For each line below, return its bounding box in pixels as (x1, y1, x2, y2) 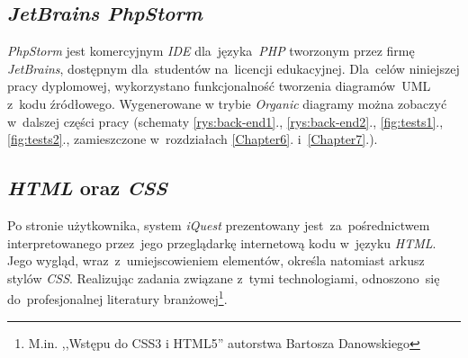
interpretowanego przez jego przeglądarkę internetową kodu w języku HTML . (7, 233, 436, 252)
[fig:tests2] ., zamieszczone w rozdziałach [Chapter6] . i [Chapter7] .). (7, 130, 378, 148)
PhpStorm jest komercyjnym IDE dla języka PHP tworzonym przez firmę (7, 41, 415, 60)
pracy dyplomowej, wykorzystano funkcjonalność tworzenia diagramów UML (7, 76, 431, 95)
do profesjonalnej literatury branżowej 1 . (7, 287, 228, 308)
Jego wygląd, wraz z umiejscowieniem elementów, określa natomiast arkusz (7, 251, 425, 270)
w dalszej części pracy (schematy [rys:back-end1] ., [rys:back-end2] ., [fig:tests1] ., (7, 112, 444, 130)
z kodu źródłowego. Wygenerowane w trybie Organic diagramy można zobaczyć (7, 94, 447, 112)
